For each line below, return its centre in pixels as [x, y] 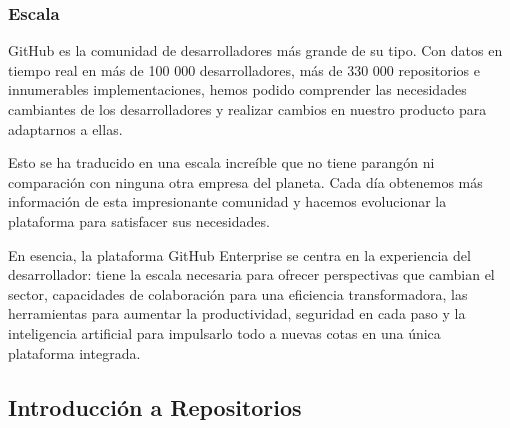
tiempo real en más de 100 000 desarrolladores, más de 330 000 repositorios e [244, 69]
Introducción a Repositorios [155, 406]
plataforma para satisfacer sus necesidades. [139, 220]
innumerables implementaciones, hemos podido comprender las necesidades [237, 89]
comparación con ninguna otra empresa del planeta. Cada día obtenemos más [245, 181]
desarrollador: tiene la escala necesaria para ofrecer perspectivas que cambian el [251, 274]
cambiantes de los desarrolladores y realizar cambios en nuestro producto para [247, 109]
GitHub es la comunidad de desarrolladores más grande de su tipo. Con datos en [255, 50]
